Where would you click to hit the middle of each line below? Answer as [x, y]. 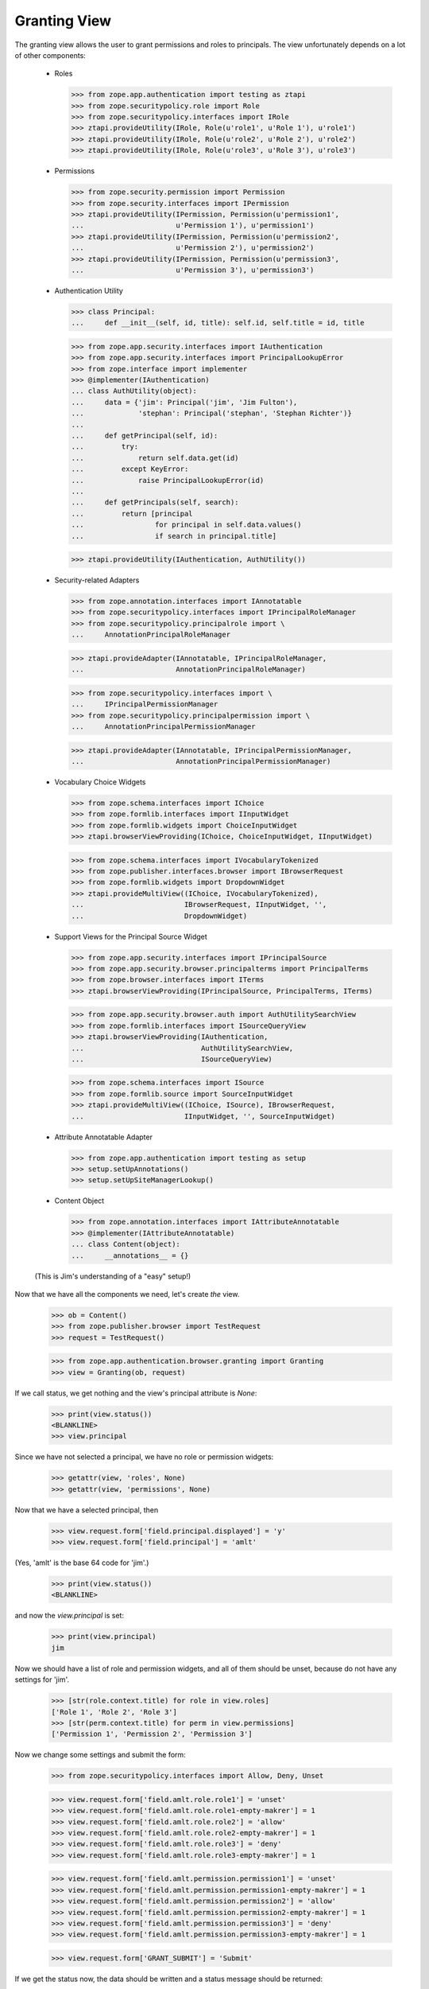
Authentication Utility [89, 290]
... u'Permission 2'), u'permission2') [193, 248]
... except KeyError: [130, 469]
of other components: [50, 55]
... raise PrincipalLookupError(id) [168, 480]
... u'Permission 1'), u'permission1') [193, 226]
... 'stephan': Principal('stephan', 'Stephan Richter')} [212, 413]
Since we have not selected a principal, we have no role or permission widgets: [144, 1457]
